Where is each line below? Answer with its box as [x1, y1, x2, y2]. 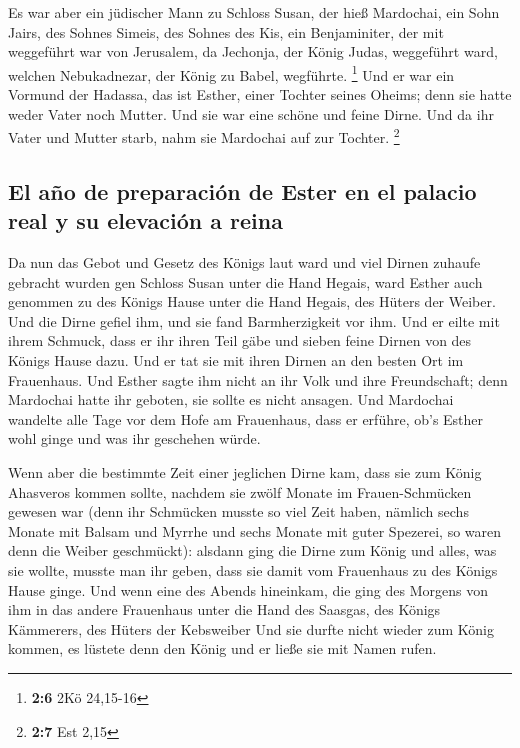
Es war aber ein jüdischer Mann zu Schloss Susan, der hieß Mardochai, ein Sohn [8, 2, 500, 22]
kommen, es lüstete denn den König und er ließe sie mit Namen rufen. [8, 638, 437, 659]
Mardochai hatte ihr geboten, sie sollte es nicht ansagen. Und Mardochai [8, 389, 454, 410]
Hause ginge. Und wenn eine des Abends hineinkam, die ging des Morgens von [8, 579, 488, 600]
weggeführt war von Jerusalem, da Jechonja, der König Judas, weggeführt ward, [8, 41, 498, 62]
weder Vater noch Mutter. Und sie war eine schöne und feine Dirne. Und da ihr [8, 103, 494, 124]
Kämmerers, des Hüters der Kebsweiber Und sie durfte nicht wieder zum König [8, 618, 494, 639]
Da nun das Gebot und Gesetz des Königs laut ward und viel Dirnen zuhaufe [8, 252, 481, 273]
